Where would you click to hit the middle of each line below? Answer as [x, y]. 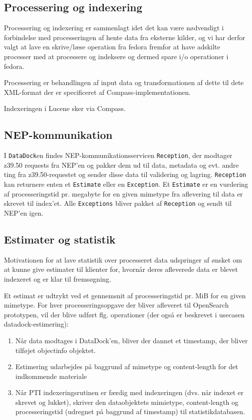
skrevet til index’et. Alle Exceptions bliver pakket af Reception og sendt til [118, 203]
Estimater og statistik [60, 239]
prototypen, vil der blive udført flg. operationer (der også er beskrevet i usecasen [124, 314]
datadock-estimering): [36, 324]
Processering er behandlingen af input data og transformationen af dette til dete [124, 82]
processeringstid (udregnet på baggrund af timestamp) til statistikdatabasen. [130, 411]
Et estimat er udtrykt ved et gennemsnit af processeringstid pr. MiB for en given [125, 295]
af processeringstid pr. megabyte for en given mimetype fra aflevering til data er [124, 193]
